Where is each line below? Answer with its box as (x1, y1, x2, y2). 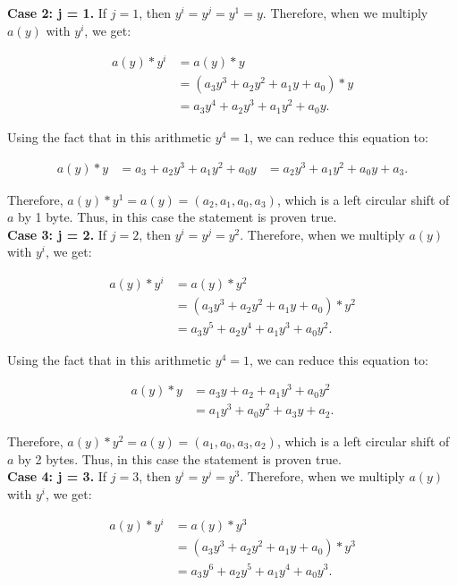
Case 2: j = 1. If (7, 4, 107, 21)
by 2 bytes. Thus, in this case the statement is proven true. (18, 449, 342, 468)
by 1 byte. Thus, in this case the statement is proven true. (18, 208, 337, 226)
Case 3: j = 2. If (7, 225, 107, 243)
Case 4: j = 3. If (7, 467, 107, 486)
